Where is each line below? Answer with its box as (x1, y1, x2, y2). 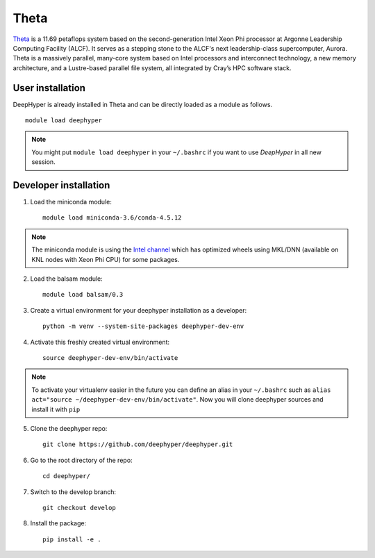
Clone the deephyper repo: (30, 424, 108, 432)
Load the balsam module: (30, 274, 103, 283)
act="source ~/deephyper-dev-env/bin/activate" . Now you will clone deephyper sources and (31, 395, 324, 404)
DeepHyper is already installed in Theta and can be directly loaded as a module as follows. (12, 100, 273, 108)
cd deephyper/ (42, 473, 90, 480)
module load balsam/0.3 (42, 290, 124, 299)
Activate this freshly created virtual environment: (30, 338, 170, 346)
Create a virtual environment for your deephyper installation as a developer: (30, 306, 247, 314)
